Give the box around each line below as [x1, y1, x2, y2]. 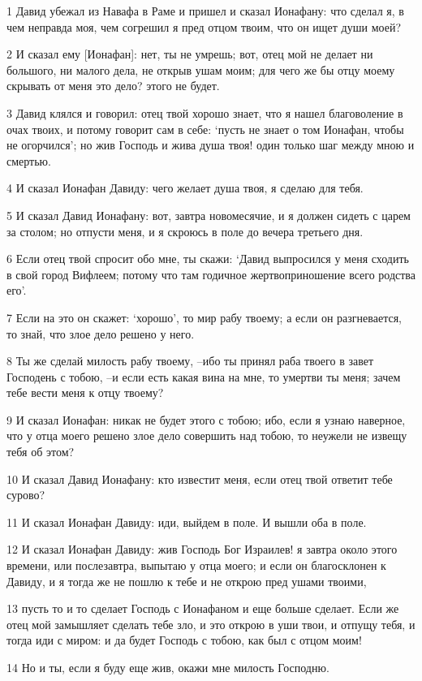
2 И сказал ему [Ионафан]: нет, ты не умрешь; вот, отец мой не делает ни [6, 45, 373, 62]
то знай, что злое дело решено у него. [6, 325, 195, 342]
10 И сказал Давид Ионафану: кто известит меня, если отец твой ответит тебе [6, 470, 393, 487]
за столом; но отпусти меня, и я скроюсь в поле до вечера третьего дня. [6, 222, 364, 239]
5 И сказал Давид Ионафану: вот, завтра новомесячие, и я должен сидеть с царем [6, 206, 411, 223]
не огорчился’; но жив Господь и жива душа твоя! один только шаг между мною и [6, 136, 415, 153]
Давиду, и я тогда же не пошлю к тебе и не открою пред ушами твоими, [6, 572, 367, 589]
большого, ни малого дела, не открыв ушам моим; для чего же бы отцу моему [6, 61, 395, 78]
